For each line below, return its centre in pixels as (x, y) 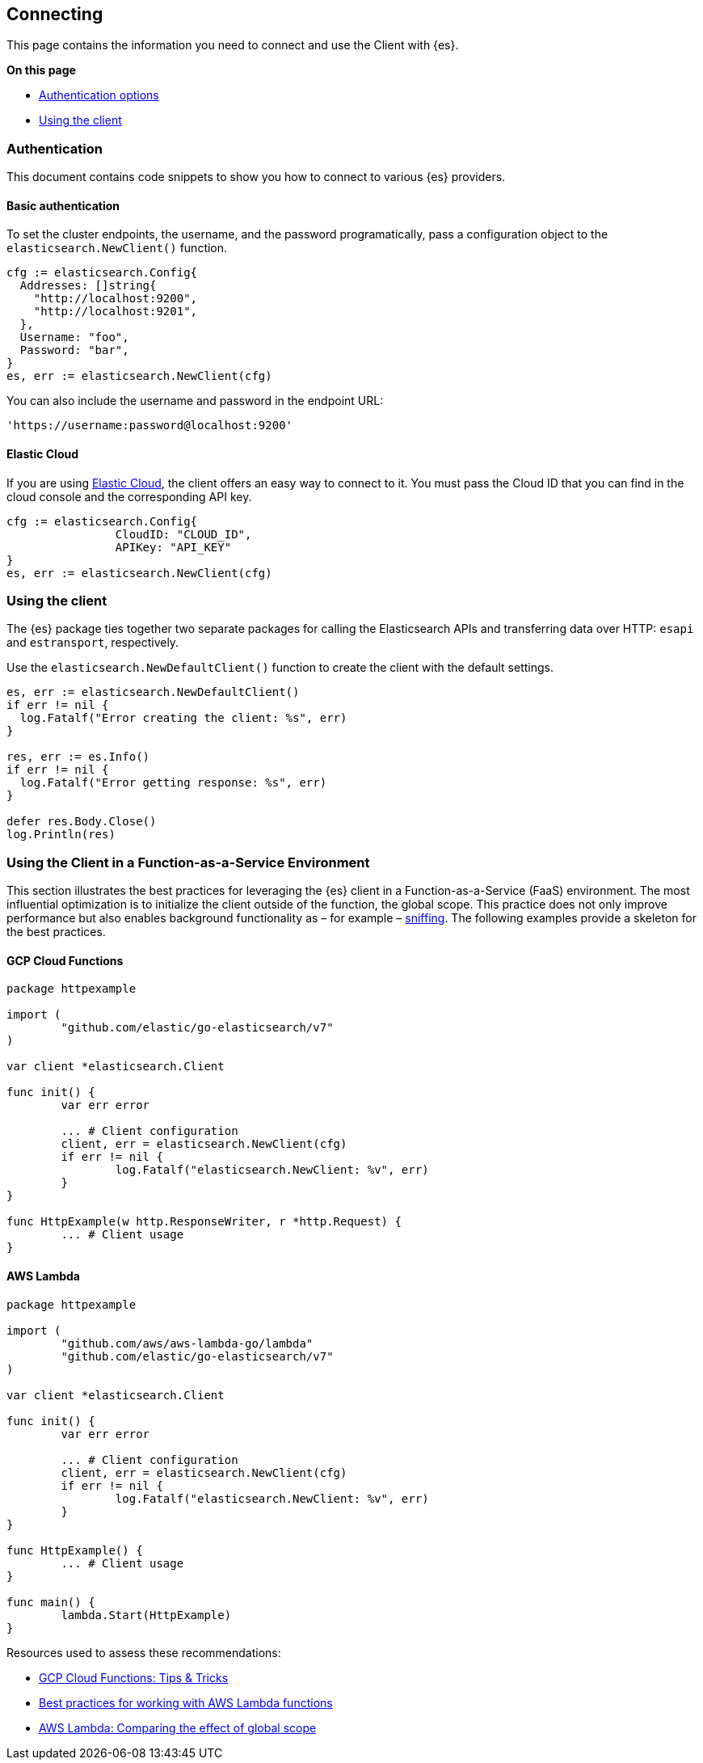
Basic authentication (63, 205)
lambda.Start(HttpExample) (146, 1615)
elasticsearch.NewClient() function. (117, 248)
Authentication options (99, 95)
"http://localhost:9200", (116, 299)
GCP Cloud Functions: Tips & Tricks (134, 1677)
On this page (41, 70)
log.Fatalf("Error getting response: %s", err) (173, 783)
